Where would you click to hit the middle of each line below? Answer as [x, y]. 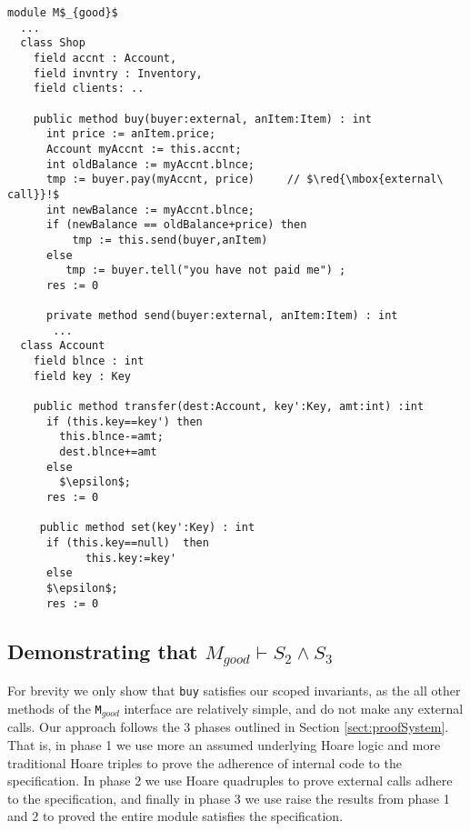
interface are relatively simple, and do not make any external [294, 708]
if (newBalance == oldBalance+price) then [176, 225]
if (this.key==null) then [127, 542]
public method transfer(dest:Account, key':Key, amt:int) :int [229, 407]
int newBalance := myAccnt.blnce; [150, 210]
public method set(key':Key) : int [147, 528]
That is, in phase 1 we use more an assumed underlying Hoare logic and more [224, 744]
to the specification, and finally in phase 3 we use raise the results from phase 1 [229, 798]
